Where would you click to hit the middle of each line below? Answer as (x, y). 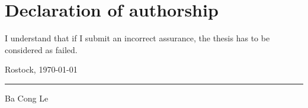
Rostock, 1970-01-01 (41, 69)
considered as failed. (41, 49)
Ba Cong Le (27, 98)
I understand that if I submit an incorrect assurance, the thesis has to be (137, 38)
